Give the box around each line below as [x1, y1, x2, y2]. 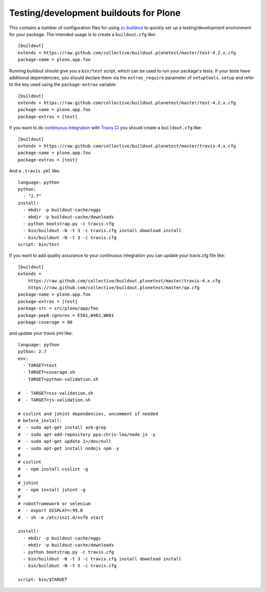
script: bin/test [18, 242, 60, 247]
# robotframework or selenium [18, 501, 91, 506]
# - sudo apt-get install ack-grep [18, 425, 106, 431]
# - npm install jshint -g [18, 487, 86, 492]
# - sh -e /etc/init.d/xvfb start [18, 514, 104, 520]
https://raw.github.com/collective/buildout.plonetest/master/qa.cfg [28, 285, 200, 291]
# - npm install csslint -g [18, 466, 88, 472]
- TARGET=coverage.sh [23, 369, 75, 375]
